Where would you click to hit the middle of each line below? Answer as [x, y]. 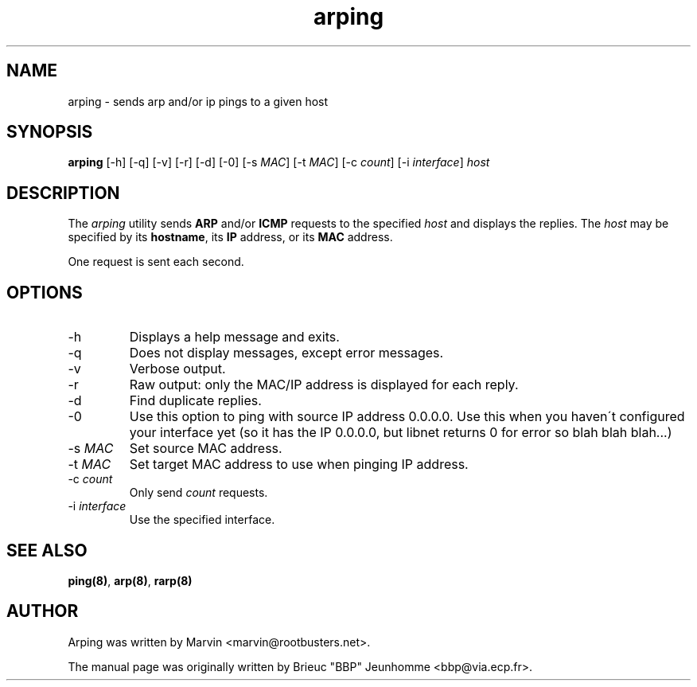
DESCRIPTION [63, 193]
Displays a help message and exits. [234, 337]
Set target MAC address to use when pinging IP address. [299, 465]
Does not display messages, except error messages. [286, 353]
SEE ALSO [47, 550]
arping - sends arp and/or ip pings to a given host [198, 101]
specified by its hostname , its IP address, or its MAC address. [230, 237]
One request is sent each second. [156, 262]
